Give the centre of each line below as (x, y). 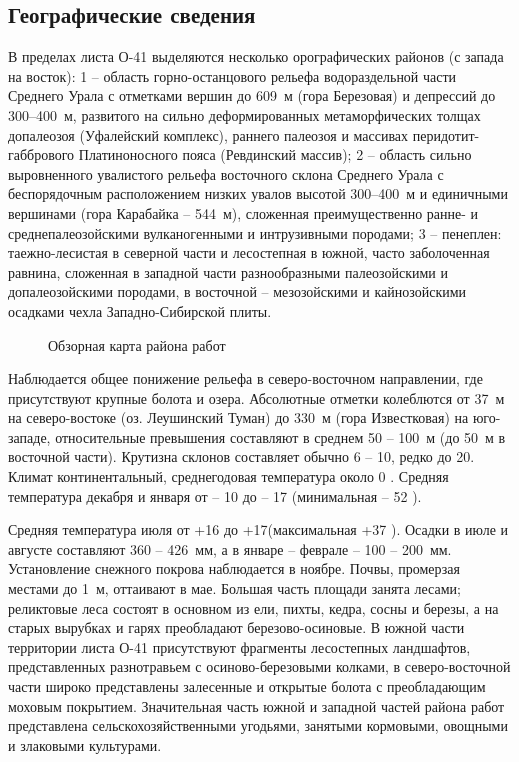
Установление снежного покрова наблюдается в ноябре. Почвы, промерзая (234, 568)
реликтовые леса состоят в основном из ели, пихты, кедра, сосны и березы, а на (253, 607)
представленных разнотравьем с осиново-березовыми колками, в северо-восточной (259, 666)
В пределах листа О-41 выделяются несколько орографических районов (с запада (256, 56)
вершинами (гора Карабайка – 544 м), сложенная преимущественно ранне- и (243, 212)
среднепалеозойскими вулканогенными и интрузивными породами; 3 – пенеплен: (255, 232)
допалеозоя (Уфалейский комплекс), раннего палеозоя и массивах (208, 134)
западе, (29, 436)
